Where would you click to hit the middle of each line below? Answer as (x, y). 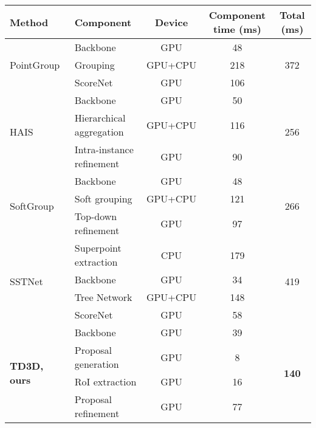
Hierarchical (100, 118)
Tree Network (103, 297)
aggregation (99, 132)
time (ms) (237, 29)
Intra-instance (104, 149)
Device (172, 22)
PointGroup (35, 65)
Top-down (96, 216)
